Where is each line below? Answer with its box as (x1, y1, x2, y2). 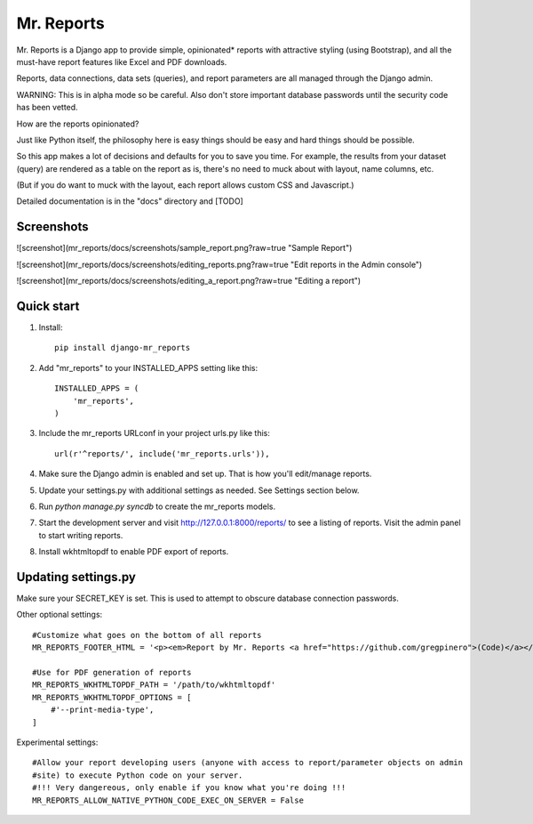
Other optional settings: (16, 610, 103, 620)
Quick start (16, 298, 80, 313)
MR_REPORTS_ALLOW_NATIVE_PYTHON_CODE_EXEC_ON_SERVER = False (32, 795, 304, 805)
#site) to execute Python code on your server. (32, 770, 243, 780)
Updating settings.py (16, 570, 137, 585)
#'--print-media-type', (50, 705, 155, 715)
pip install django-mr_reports (54, 343, 191, 353)
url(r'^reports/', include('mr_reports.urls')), (54, 448, 270, 458)
